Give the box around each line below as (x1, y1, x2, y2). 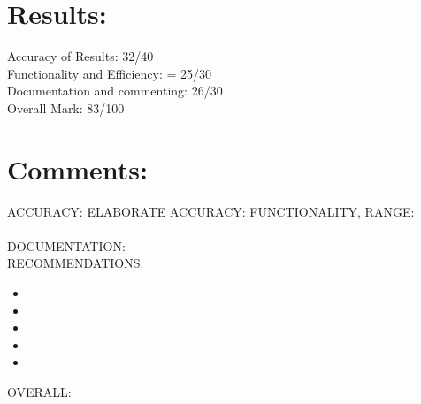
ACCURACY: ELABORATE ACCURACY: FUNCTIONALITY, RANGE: (7, 202, 415, 220)
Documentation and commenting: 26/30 (7, 81, 223, 100)
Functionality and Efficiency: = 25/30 (7, 64, 212, 82)
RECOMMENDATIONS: (7, 254, 144, 272)
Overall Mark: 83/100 (7, 98, 125, 117)
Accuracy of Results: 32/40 (7, 47, 154, 65)
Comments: (7, 150, 148, 187)
